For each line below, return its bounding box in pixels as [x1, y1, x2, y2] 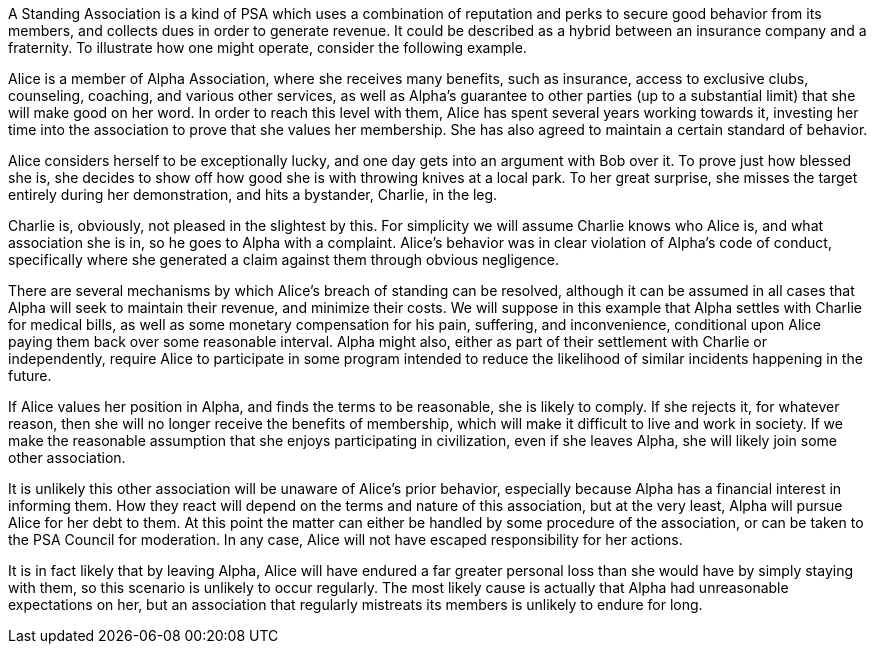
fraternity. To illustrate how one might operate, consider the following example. [8, 39, 527, 56]
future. [8, 367, 52, 384]
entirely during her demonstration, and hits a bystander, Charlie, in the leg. [8, 186, 498, 203]
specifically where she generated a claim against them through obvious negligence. [8, 251, 560, 268]
